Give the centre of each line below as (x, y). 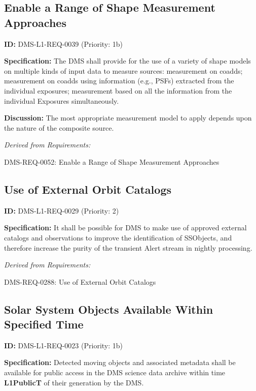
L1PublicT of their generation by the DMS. (74, 382)
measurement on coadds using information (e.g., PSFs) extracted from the (119, 81)
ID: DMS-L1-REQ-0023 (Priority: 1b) (63, 345)
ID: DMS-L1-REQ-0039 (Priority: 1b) (63, 43)
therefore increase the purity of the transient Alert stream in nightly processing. (128, 247)
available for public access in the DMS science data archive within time (115, 372)
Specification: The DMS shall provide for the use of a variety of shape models (127, 61)
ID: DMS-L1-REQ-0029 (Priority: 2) (62, 210)
